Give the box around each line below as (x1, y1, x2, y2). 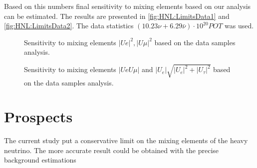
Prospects (4, 106, 73, 127)
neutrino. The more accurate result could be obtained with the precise (4, 145, 219, 155)
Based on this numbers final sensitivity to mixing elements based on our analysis (4, 1, 251, 11)
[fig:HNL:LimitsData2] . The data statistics (4, 20, 134, 31)
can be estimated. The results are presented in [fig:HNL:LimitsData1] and (4, 10, 230, 21)
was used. (225, 20, 254, 31)
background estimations (4, 155, 76, 165)
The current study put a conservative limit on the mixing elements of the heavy (4, 135, 248, 146)
